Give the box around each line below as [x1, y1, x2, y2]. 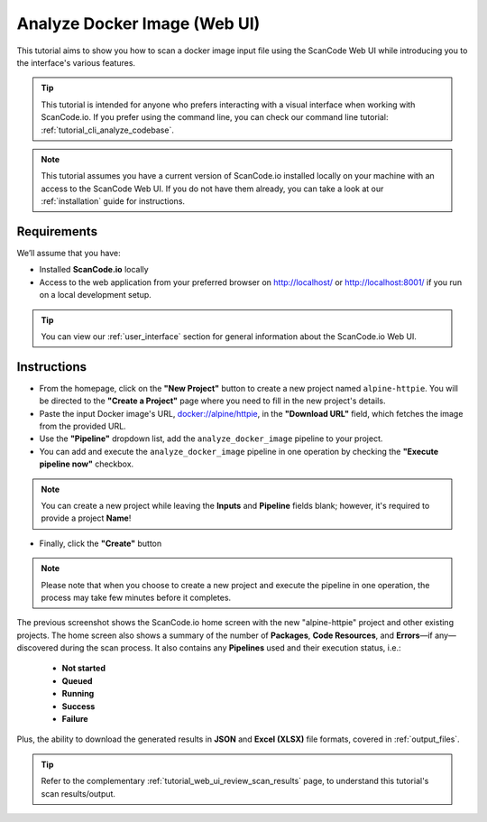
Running [61, 688, 95, 699]
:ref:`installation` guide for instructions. [41, 196, 185, 207]
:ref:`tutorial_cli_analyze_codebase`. [41, 125, 175, 135]
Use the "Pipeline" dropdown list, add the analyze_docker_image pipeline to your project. [39, 433, 383, 444]
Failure [61, 714, 89, 725]
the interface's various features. [16, 57, 135, 68]
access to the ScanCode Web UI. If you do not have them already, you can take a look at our [41, 183, 384, 194]
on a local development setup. [39, 290, 152, 300]
